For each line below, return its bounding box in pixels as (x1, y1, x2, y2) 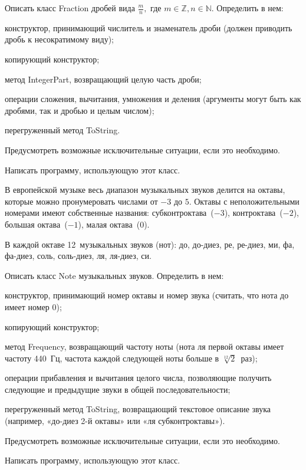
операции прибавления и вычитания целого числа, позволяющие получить (5, 372, 272, 384)
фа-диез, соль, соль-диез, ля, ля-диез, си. (5, 249, 152, 262)
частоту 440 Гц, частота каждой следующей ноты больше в (5, 351, 219, 364)
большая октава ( (5, 218, 68, 230)
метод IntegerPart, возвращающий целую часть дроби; (5, 73, 202, 85)
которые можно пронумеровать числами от (5, 195, 158, 207)
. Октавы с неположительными (189, 195, 300, 207)
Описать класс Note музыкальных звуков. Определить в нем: (5, 269, 224, 281)
